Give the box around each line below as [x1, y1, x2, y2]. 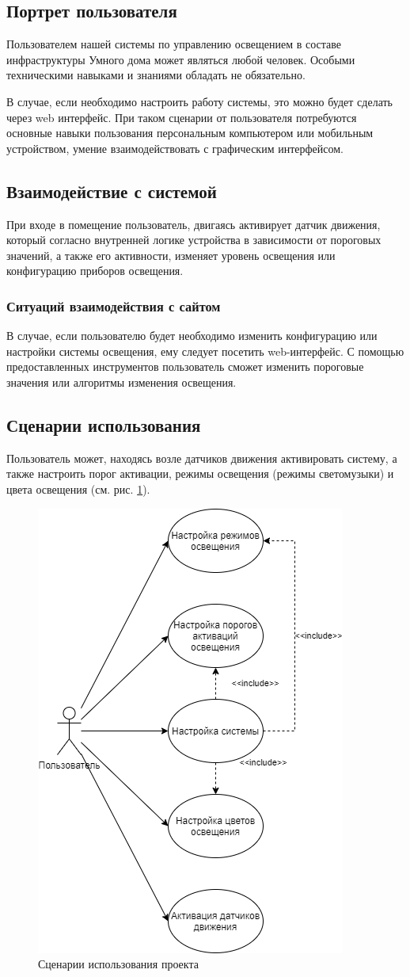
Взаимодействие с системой [6, 178, 217, 203]
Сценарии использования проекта [38, 956, 199, 972]
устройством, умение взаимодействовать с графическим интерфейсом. [6, 139, 344, 156]
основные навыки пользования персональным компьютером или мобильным [6, 124, 374, 141]
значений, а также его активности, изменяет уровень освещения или [6, 246, 336, 263]
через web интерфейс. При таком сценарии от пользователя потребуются [6, 109, 357, 125]
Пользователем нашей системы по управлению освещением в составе [6, 36, 342, 52]
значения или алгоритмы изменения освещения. [6, 373, 237, 390]
